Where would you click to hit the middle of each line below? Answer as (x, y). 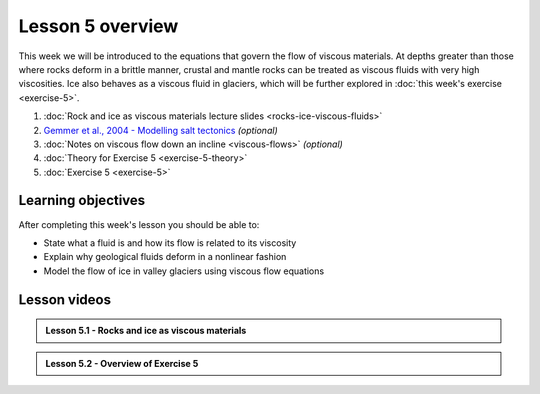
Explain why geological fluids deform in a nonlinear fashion (165, 257)
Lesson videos (65, 299)
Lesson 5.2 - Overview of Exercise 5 (122, 363)
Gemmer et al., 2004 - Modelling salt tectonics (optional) (161, 130)
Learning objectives (82, 200)
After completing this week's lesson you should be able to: (139, 224)
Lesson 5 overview (98, 26)
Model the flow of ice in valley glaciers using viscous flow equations (184, 271)
